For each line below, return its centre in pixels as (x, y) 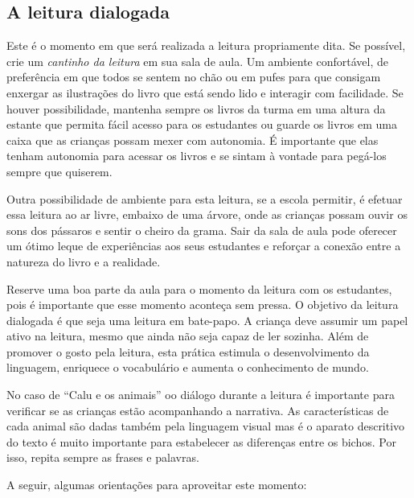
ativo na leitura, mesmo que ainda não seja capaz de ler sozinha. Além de (188, 336)
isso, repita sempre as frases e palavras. (103, 457)
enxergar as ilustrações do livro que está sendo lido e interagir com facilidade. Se (205, 92)
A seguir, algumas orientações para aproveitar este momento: (157, 485)
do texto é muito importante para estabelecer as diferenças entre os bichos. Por (201, 441)
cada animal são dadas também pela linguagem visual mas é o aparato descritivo (206, 426)
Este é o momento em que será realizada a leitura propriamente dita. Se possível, (206, 45)
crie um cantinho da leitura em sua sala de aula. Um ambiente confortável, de (197, 61)
